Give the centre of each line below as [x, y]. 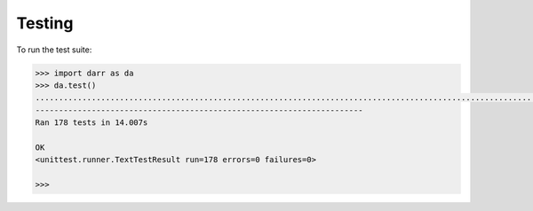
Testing [45, 23]
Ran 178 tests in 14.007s [91, 123]
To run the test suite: [54, 50]
